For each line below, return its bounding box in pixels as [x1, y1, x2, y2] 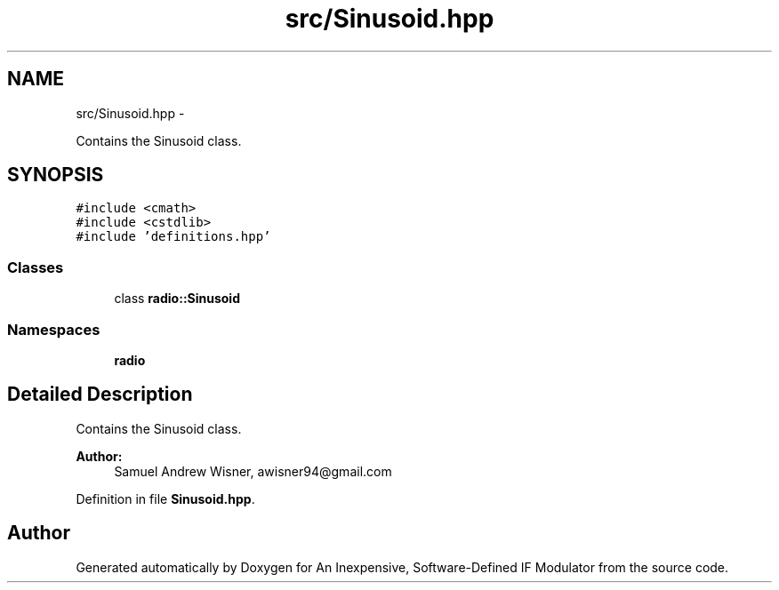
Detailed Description [7, 383, 193, 406]
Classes [7, 258, 64, 276]
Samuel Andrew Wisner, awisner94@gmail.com [114, 463, 392, 479]
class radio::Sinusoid [114, 291, 240, 307]
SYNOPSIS [7, 163, 104, 187]
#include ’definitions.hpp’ [76, 229, 271, 244]
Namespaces [7, 320, 100, 339]
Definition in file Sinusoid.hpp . [76, 490, 255, 506]
